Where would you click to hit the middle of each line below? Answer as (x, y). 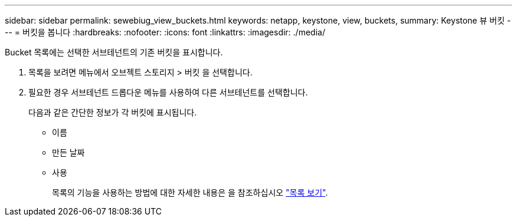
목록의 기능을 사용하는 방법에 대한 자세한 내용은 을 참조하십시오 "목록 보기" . (190, 192)
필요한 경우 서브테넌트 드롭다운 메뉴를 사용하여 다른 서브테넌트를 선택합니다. (168, 92)
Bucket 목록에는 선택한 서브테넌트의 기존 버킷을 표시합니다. (114, 52)
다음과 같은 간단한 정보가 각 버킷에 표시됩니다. (113, 112)
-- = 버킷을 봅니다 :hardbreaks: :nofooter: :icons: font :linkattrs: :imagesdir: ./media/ (165, 32)
